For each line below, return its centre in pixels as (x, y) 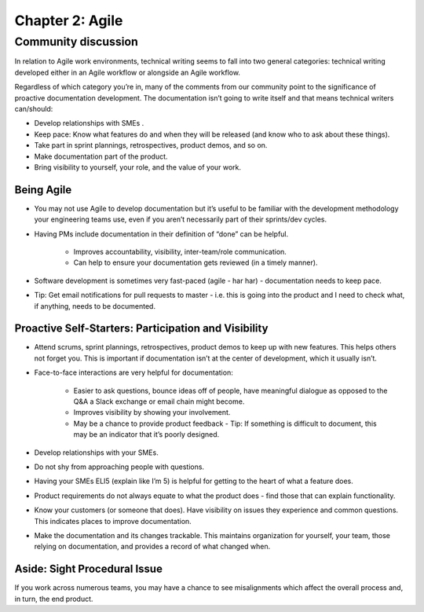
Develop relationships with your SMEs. (96, 453)
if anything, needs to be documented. (95, 306)
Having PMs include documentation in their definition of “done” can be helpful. (161, 234)
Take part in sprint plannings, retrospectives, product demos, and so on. (151, 145)
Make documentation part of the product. (101, 156)
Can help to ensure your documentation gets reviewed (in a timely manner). (196, 262)
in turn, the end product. (54, 599)
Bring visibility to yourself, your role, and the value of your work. (138, 167)
